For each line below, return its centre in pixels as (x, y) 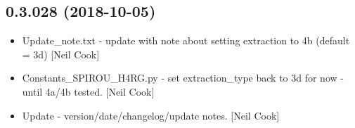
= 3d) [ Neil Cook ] (61, 54)
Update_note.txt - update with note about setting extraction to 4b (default (186, 40)
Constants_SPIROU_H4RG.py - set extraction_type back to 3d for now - (183, 78)
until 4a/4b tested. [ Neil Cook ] (88, 91)
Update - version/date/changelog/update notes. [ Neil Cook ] (151, 115)
